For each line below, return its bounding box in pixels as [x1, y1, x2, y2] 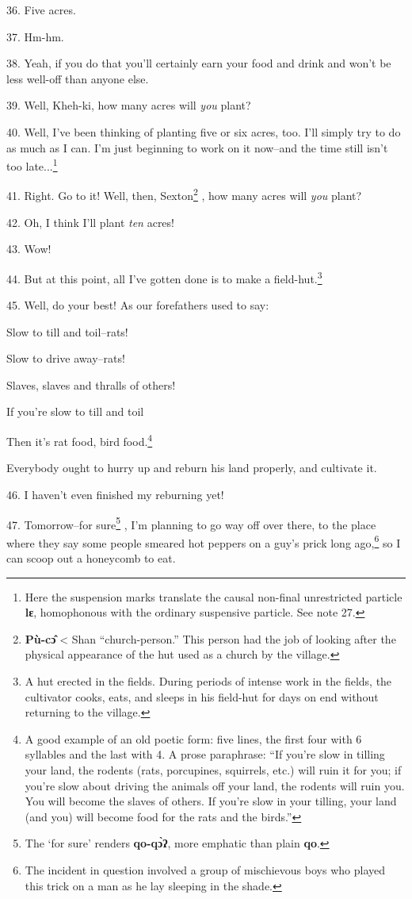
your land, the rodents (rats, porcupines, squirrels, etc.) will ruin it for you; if [25, 761, 402, 778]
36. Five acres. [6, 2, 76, 17]
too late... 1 [6, 156, 58, 174]
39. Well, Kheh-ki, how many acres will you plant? [6, 97, 251, 113]
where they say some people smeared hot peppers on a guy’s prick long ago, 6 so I [6, 532, 401, 551]
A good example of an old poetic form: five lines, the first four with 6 [25, 730, 362, 747]
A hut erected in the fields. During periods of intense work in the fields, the [25, 672, 392, 689]
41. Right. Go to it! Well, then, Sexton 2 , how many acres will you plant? [6, 185, 362, 204]
